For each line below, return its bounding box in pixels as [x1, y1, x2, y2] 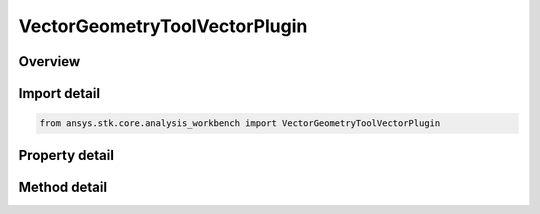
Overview [18, 53, 81, 70]
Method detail [18, 178, 108, 195]
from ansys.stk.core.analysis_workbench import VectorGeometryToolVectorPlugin [39, 118, 441, 129]
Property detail [18, 146, 115, 164]
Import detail [18, 85, 100, 102]
